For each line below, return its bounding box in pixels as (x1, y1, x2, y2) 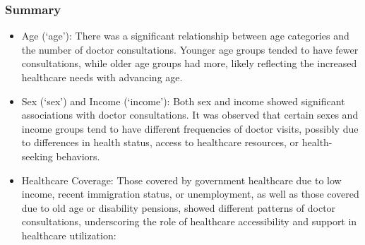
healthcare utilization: (21, 227, 116, 242)
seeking (21, 148, 53, 163)
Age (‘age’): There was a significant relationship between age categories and (21, 28, 349, 43)
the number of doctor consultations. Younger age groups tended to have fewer (21, 42, 359, 56)
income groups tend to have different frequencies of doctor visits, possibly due (21, 121, 359, 136)
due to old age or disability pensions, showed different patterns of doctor (21, 200, 336, 215)
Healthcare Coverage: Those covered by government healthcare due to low (21, 172, 342, 187)
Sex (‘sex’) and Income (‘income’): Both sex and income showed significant (21, 93, 345, 108)
